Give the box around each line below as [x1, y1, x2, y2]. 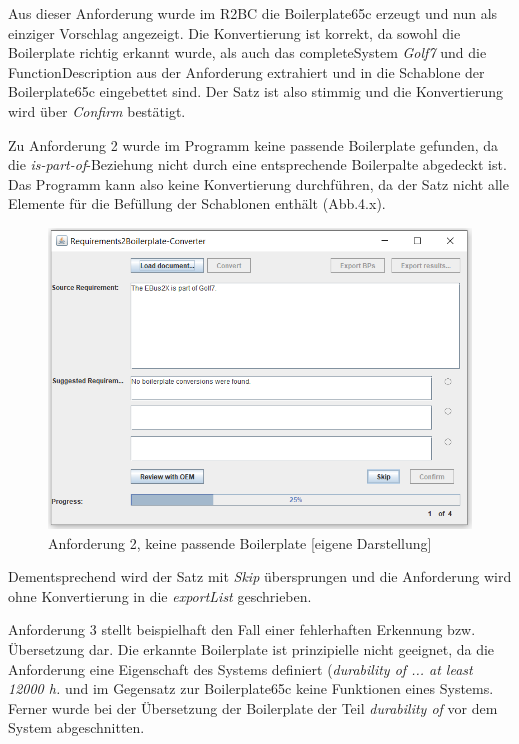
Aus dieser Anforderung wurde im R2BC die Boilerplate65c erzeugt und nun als [8, 3, 498, 23]
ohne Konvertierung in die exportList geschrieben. [8, 585, 312, 606]
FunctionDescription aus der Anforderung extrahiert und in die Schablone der [8, 61, 485, 82]
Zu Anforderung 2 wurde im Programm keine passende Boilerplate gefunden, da [8, 134, 499, 155]
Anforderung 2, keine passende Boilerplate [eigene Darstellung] [48, 532, 432, 553]
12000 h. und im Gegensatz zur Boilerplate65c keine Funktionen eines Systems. [8, 678, 494, 699]
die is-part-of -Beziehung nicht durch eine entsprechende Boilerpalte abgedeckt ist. [8, 154, 507, 175]
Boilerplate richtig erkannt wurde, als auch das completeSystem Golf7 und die [8, 42, 487, 63]
